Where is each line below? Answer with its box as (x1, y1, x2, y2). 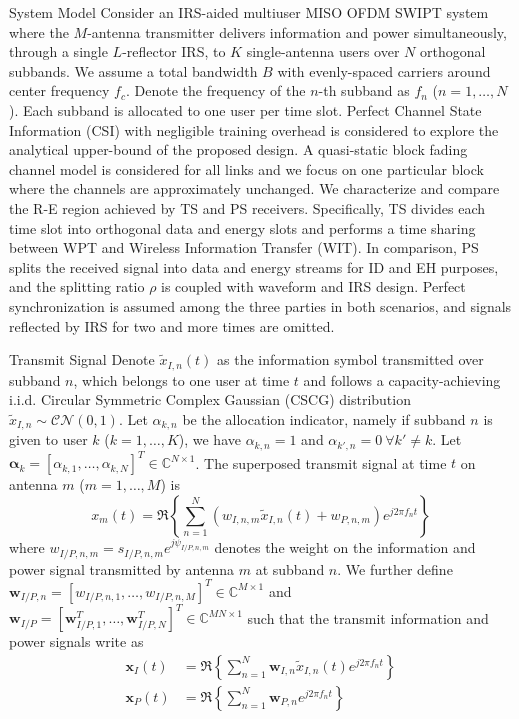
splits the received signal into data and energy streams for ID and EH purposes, (9, 256, 499, 277)
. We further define (337, 558, 453, 579)
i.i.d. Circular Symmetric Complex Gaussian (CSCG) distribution (9, 389, 411, 410)
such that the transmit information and (247, 607, 489, 628)
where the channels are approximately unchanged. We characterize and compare (9, 178, 500, 199)
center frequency (9, 80, 110, 101)
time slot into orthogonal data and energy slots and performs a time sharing (9, 217, 476, 238)
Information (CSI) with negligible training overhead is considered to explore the (9, 119, 499, 140)
